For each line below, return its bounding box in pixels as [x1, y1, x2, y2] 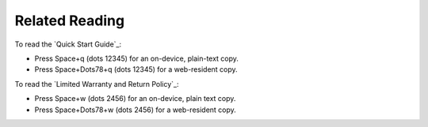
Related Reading [14, 12, 125, 29]
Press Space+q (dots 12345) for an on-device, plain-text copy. [34, 54, 239, 63]
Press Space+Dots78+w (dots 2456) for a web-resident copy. [34, 105, 237, 114]
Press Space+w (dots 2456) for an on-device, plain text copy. [34, 94, 236, 103]
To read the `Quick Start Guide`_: [14, 39, 122, 49]
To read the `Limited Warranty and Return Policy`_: [14, 79, 179, 88]
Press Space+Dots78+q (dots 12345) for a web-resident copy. [34, 65, 238, 74]
